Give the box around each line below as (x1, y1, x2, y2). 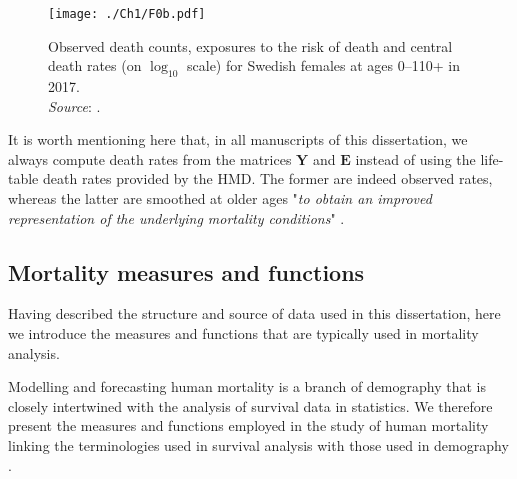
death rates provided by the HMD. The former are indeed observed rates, (42, 168, 493, 189)
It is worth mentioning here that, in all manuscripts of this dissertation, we (8, 129, 468, 150)
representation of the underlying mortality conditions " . (8, 207, 345, 228)
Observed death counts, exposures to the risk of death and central (48, 35, 453, 56)
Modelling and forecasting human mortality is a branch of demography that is (8, 376, 486, 397)
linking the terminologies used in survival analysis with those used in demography (8, 434, 509, 455)
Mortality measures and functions (8, 256, 365, 287)
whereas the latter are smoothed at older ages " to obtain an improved (8, 188, 432, 209)
